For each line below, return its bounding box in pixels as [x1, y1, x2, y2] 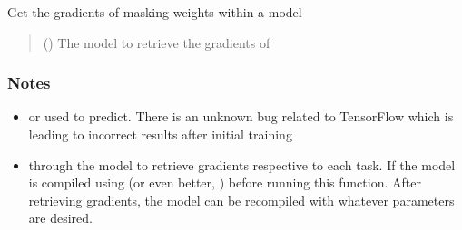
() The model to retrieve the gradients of [43, 33, 270, 52]
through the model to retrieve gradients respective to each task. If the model [28, 155, 456, 174]
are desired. [28, 208, 93, 227]
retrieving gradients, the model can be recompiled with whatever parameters [28, 190, 455, 209]
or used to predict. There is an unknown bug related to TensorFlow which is [28, 107, 454, 126]
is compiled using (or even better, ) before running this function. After [28, 173, 421, 192]
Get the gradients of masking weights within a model [7, 3, 302, 21]
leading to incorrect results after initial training [28, 125, 292, 143]
